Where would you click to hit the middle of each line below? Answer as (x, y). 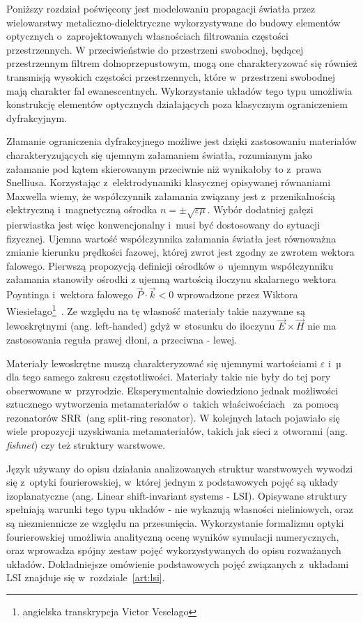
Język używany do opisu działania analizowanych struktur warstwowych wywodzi (180, 468)
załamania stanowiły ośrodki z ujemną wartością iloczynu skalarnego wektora (171, 279)
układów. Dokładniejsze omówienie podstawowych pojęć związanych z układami (178, 563)
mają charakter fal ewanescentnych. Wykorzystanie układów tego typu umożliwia (179, 90)
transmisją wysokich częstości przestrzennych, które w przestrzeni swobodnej (171, 76)
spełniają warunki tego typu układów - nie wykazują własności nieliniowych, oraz (180, 509)
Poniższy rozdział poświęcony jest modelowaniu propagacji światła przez (161, 8)
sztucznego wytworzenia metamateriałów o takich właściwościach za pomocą (173, 404)
